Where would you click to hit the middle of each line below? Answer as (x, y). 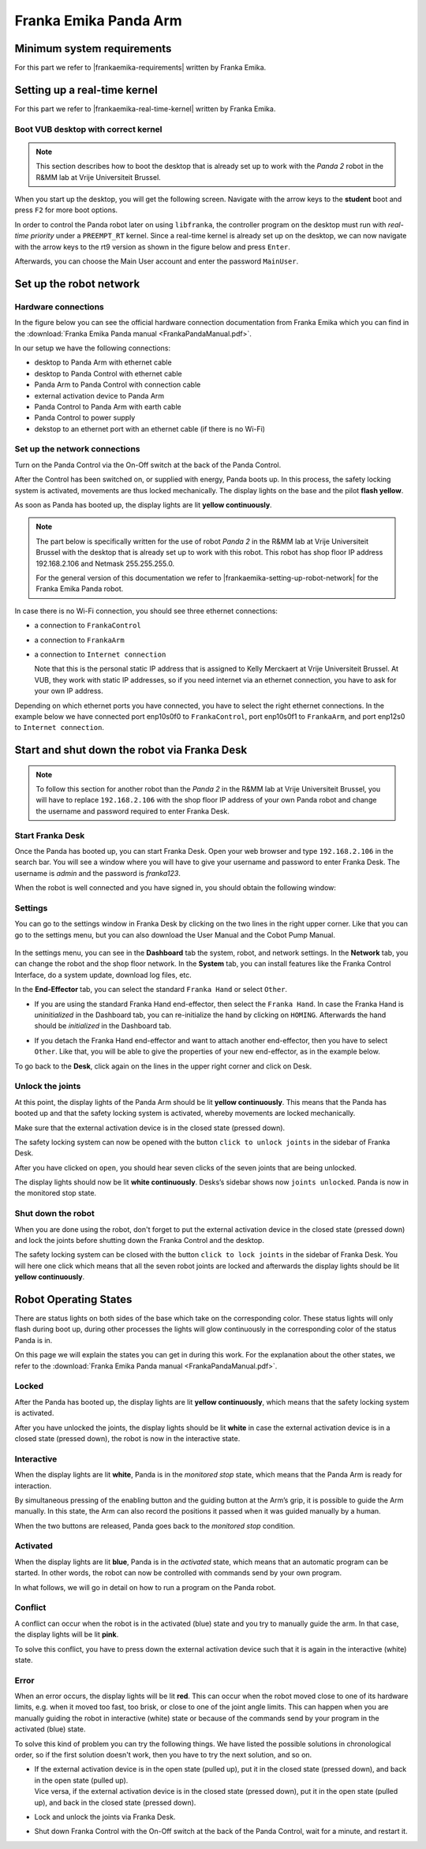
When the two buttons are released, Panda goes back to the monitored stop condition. (155, 1525)
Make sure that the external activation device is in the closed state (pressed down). (150, 1128)
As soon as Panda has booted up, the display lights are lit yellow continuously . (143, 505)
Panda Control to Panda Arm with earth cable (108, 406)
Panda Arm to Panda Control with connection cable (118, 385)
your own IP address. (69, 691)
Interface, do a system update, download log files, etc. (103, 975)
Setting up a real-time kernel (86, 90)
